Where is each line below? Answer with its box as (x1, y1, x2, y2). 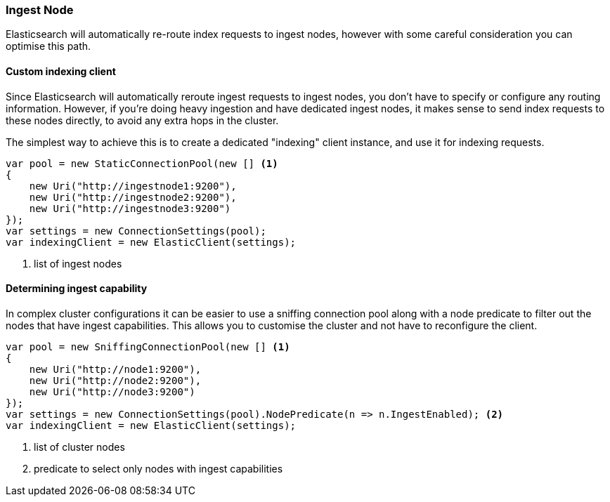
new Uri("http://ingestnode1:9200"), (29, 180, 237, 192)
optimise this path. (6, 40, 91, 53)
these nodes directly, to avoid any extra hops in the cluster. (6, 114, 279, 126)
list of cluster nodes (34, 440, 125, 453)
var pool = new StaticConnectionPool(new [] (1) (6, 157, 278, 169)
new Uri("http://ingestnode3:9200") (29, 202, 231, 214)
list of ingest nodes (34, 257, 122, 270)
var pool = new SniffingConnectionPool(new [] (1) (6, 341, 290, 352)
